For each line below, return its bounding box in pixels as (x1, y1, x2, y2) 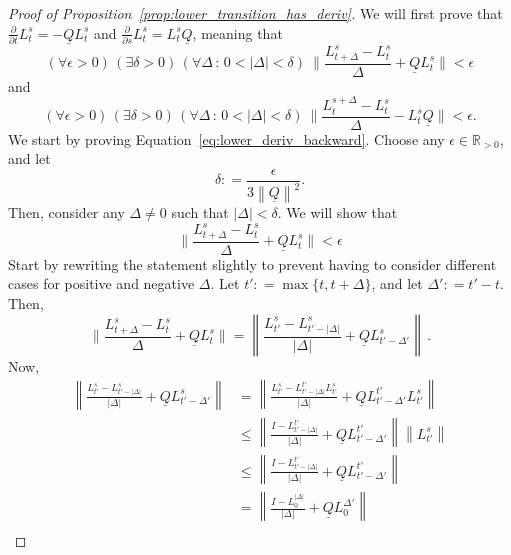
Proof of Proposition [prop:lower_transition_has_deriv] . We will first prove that (8, 3, 503, 23)
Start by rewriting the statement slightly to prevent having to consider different (8, 253, 497, 274)
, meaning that (192, 22, 283, 43)
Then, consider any (8, 202, 125, 223)
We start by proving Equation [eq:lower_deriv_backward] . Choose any (8, 128, 445, 149)
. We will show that (277, 202, 398, 223)
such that (171, 202, 229, 223)
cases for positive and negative (8, 273, 195, 294)
